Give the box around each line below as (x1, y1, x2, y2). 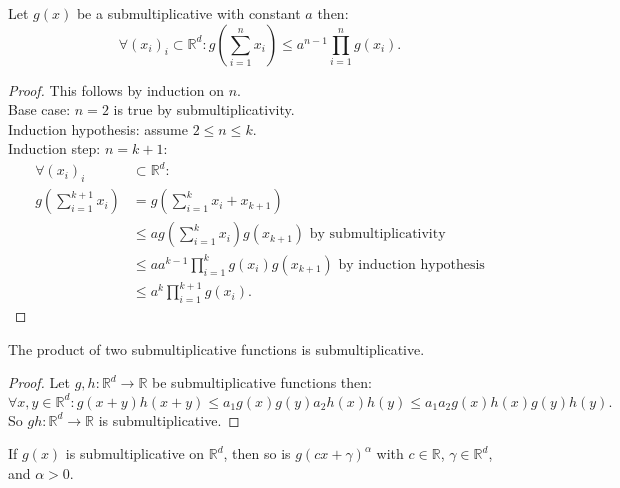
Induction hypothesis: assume (8, 118, 188, 139)
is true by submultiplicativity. (113, 99, 295, 120)
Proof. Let (8, 372, 70, 393)
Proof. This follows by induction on (8, 79, 224, 100)
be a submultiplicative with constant (76, 3, 301, 23)
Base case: (8, 99, 71, 120)
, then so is (223, 443, 291, 464)
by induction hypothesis (338, 257, 485, 272)
